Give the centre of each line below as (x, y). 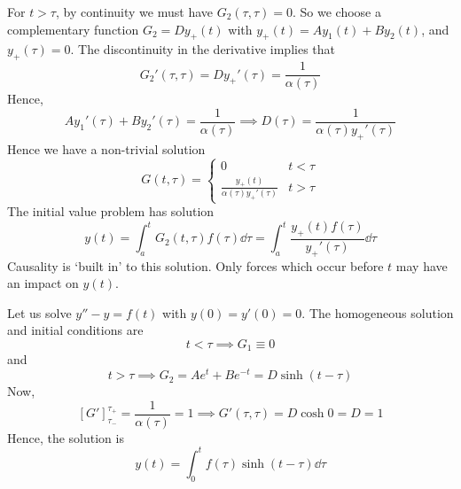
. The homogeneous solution (378, 312)
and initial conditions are (75, 330)
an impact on (43, 283)
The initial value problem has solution (111, 211)
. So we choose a (336, 12)
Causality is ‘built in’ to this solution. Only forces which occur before (195, 265)
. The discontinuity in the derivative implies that (203, 49)
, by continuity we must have (134, 12)
